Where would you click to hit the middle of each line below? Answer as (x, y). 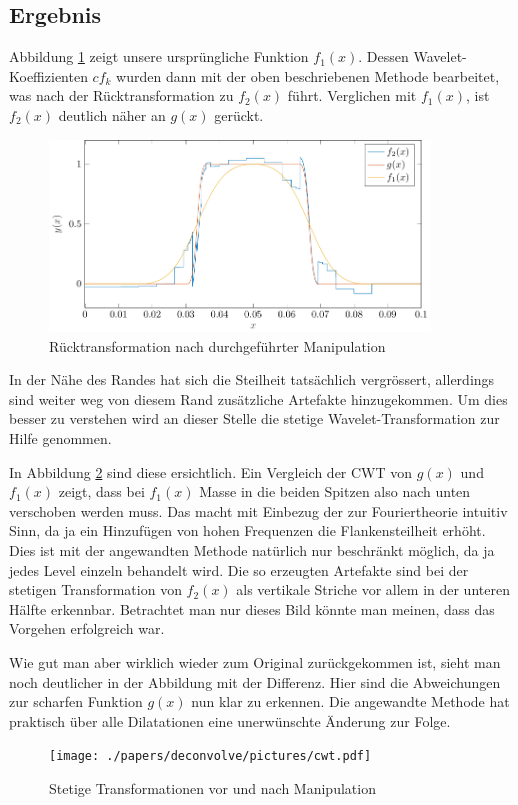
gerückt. (239, 114)
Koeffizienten (48, 75)
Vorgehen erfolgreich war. (87, 628)
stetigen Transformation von (95, 589)
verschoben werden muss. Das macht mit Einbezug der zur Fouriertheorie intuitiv (258, 510)
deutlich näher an (112, 114)
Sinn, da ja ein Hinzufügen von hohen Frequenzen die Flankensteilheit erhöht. (247, 530)
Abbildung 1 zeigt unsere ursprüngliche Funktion (159, 56)
